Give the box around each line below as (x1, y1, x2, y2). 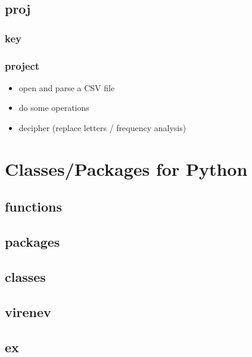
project (5, 58, 40, 73)
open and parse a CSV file (18, 81, 115, 94)
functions (5, 197, 63, 216)
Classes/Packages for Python (5, 156, 248, 181)
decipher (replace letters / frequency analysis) (18, 122, 186, 134)
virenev (5, 302, 51, 321)
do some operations (18, 101, 89, 114)
